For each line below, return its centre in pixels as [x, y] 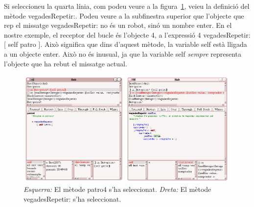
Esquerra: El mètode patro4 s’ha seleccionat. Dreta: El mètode [117, 189]
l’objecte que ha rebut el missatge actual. [66, 63]
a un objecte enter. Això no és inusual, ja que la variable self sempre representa [123, 53]
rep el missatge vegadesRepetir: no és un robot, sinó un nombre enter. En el [118, 25]
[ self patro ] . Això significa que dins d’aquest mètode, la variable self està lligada [126, 44]
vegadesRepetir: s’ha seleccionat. [72, 199]
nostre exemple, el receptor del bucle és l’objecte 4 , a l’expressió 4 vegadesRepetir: [127, 34]
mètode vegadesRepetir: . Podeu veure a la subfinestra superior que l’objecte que [124, 15]
